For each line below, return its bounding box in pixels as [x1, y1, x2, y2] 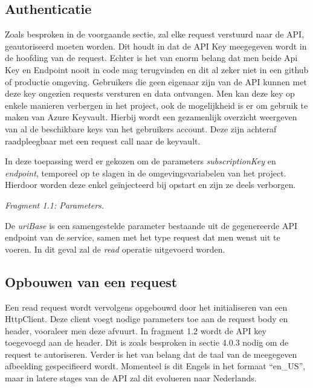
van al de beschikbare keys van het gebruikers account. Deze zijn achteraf [5, 122, 277, 135]
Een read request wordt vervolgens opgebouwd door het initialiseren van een [5, 300, 288, 313]
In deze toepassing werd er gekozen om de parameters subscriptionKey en [5, 155, 276, 167]
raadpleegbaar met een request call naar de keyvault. [5, 134, 201, 147]
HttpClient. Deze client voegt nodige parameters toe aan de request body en [5, 312, 288, 325]
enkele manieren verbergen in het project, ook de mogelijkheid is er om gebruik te [5, 99, 308, 111]
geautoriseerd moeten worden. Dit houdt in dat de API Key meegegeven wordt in [5, 39, 307, 52]
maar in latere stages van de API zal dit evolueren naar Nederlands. [5, 372, 257, 384]
